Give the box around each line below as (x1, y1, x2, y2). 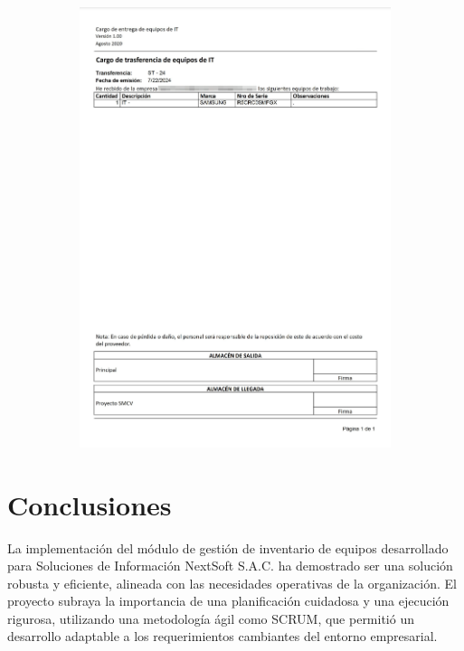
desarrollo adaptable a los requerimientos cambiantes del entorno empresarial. (7, 627, 438, 646)
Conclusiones (7, 486, 172, 523)
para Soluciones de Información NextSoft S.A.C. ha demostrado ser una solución (7, 556, 453, 575)
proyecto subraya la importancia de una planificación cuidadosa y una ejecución (7, 591, 450, 610)
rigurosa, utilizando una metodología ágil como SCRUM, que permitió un (7, 609, 414, 627)
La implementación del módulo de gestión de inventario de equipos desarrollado (7, 538, 449, 557)
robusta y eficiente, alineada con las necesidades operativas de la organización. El (7, 573, 457, 592)
